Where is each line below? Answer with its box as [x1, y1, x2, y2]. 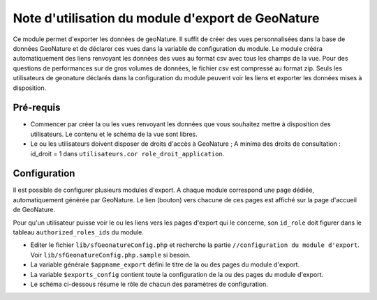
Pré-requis [13, 102, 61, 114]
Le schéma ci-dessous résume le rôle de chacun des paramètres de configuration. [30, 280, 269, 288]
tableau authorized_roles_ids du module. [13, 228, 145, 237]
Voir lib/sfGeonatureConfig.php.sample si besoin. [30, 250, 191, 259]
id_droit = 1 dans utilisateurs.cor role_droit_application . [30, 149, 225, 158]
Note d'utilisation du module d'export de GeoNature [13, 10, 320, 26]
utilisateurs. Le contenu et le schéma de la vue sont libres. [30, 130, 198, 138]
